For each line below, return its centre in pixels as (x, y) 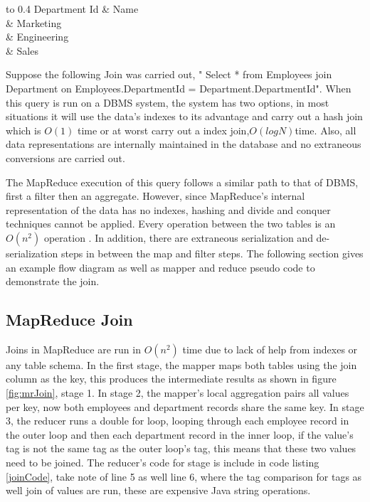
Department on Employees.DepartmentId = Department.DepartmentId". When (179, 88)
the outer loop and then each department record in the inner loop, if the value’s (180, 434)
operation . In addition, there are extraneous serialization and (178, 237)
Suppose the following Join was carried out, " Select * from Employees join (169, 74)
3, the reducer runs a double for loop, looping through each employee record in (178, 421)
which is (23, 130)
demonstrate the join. (53, 281)
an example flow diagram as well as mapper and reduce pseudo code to (160, 267)
